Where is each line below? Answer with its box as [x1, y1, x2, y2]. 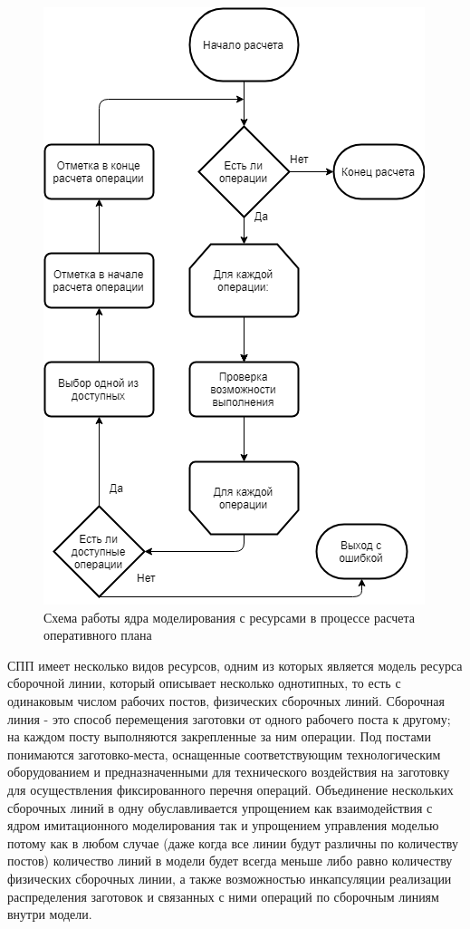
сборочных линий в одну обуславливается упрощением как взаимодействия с [7, 798, 433, 817]
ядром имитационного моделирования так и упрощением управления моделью [7, 816, 439, 835]
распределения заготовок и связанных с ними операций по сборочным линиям [7, 886, 439, 905]
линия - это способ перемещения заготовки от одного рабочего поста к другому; [7, 709, 451, 728]
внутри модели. [7, 905, 92, 924]
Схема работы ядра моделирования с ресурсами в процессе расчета [43, 607, 415, 626]
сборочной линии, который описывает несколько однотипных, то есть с [7, 673, 401, 692]
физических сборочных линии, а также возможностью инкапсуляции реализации [7, 868, 452, 887]
